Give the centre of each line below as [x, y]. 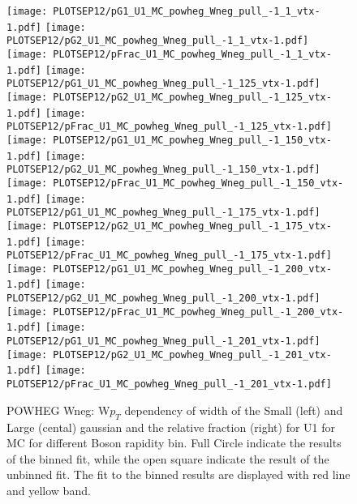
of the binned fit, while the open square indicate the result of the [168, 458]
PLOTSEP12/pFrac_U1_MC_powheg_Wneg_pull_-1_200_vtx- [198, 312]
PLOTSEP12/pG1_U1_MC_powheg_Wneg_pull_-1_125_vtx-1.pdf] [163, 84]
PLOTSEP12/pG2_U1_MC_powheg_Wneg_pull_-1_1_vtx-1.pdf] [158, 41]
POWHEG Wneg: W [58, 410]
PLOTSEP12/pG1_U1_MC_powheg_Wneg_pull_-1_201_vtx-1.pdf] [163, 342]
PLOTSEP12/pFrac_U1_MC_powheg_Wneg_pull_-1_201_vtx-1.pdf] [169, 384]
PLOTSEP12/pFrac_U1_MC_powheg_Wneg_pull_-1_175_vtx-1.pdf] [169, 256]
